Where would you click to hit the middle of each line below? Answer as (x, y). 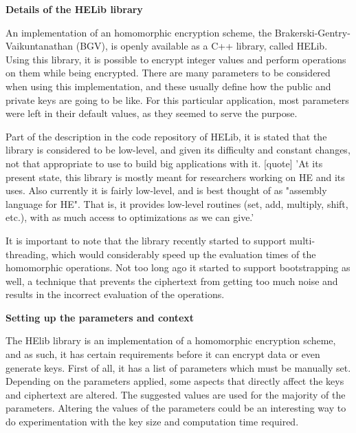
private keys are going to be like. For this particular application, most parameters (177, 99)
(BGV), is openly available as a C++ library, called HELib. (202, 46)
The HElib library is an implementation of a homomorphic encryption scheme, (171, 340)
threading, (27, 254)
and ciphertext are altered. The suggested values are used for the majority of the (176, 394)
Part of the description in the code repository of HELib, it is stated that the (166, 136)
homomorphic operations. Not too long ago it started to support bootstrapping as (178, 267)
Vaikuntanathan (40, 46)
